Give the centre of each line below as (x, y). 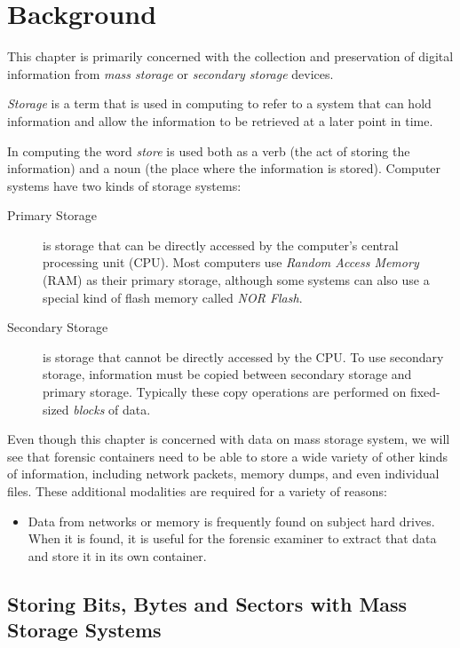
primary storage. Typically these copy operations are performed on (225, 392)
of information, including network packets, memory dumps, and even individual (223, 474)
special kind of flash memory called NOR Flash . (173, 297)
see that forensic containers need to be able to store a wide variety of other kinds (227, 456)
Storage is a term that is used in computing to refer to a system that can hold (219, 103)
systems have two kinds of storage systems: (124, 185)
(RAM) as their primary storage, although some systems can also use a (236, 280)
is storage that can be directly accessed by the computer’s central (221, 245)
